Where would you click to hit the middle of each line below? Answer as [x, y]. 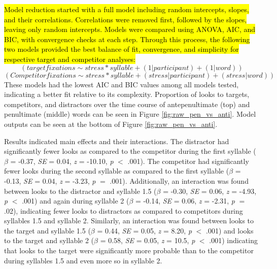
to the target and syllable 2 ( [49, 240]
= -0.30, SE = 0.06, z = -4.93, [210, 191]
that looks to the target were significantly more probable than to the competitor [129, 250]
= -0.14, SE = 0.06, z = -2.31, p [185, 201]
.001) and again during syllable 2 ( [76, 201]
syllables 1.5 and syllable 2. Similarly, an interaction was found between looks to [129, 221]
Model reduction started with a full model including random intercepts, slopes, [127, 9]
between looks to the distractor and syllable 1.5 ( [80, 191]
